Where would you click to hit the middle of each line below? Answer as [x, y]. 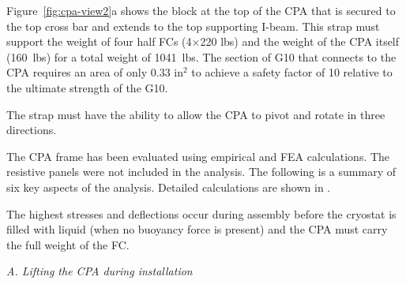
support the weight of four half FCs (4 [99, 41]
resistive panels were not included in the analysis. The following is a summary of [201, 172]
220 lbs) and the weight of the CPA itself [300, 41]
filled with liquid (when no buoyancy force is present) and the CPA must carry [197, 229]
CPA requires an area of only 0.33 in [95, 72]
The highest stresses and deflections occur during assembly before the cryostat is [201, 213]
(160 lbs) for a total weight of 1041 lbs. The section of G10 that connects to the [201, 56]
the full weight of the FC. [68, 244]
